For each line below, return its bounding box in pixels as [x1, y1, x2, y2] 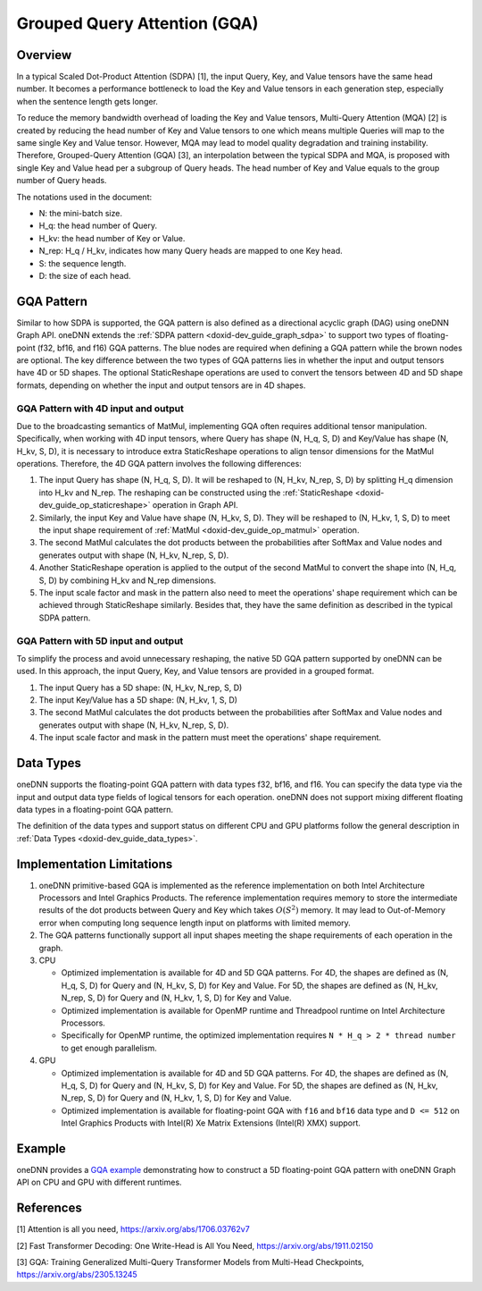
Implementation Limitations [16, 856, 173, 872]
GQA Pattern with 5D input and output [16, 635, 184, 647]
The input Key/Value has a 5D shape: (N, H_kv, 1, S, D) [38, 695, 238, 705]
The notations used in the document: [16, 191, 153, 202]
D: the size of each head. [38, 270, 131, 281]
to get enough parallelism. [61, 1042, 158, 1053]
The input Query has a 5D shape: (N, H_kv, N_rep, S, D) [38, 682, 243, 693]
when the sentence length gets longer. [16, 96, 158, 106]
